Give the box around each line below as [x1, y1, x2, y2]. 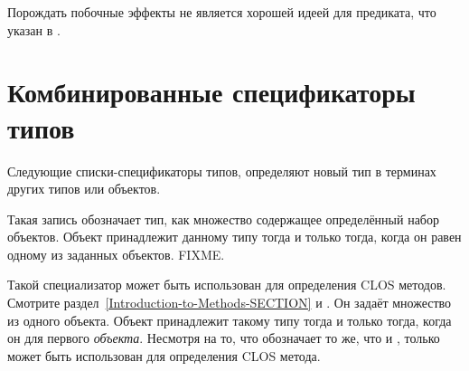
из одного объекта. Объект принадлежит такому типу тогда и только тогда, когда [7, 310, 452, 329]
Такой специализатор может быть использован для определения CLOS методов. [7, 275, 446, 294]
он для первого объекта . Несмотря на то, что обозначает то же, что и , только [7, 328, 440, 347]
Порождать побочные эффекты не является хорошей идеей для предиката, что [7, 3, 436, 21]
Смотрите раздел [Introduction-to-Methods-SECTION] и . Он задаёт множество [7, 293, 452, 312]
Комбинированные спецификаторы [7, 73, 416, 110]
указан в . [7, 20, 61, 39]
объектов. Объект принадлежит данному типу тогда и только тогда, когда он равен [7, 227, 462, 246]
